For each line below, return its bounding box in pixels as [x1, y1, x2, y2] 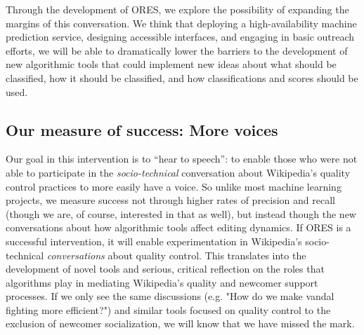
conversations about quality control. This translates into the [46, 247, 306, 262]
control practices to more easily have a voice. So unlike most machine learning [6, 179, 342, 193]
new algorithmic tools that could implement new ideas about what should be [6, 57, 337, 71]
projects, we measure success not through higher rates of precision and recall [6, 193, 335, 207]
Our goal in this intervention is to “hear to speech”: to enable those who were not [6, 151, 358, 166]
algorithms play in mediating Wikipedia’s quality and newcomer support [6, 275, 318, 289]
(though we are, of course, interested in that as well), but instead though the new [6, 206, 356, 221]
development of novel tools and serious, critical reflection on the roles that [6, 261, 325, 276]
